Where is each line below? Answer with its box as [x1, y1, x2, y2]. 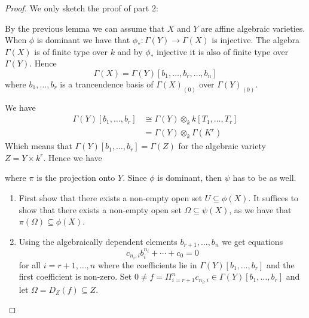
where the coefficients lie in [97, 258, 197, 271]
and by [117, 45, 143, 57]
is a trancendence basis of [60, 77, 154, 90]
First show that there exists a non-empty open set [19, 192, 203, 204]
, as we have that [229, 203, 292, 216]
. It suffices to [248, 192, 299, 204]
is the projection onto [36, 171, 115, 184]
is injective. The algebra [212, 34, 300, 46]
